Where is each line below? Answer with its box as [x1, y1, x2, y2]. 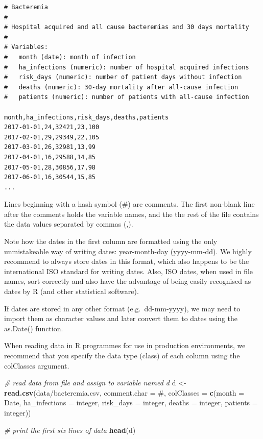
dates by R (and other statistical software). [4, 286, 139, 297]
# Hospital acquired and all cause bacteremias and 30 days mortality [4, 23, 249, 31]
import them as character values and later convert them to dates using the [4, 313, 238, 324]
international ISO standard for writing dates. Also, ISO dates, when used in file [4, 265, 253, 276]
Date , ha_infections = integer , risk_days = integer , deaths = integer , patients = [4, 397, 258, 408]
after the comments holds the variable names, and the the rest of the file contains [4, 208, 259, 219]
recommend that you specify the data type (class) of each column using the [4, 350, 240, 360]
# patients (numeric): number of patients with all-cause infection [4, 93, 249, 101]
